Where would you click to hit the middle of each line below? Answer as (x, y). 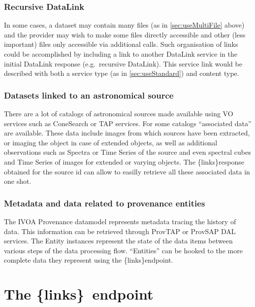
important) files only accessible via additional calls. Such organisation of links (121, 44)
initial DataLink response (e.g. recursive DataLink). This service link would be (123, 63)
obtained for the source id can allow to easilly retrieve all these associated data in (127, 171)
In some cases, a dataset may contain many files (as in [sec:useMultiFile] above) (124, 25)
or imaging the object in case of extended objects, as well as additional (111, 142)
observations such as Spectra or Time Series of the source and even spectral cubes (127, 152)
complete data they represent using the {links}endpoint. (89, 260)
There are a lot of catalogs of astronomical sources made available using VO (119, 113)
